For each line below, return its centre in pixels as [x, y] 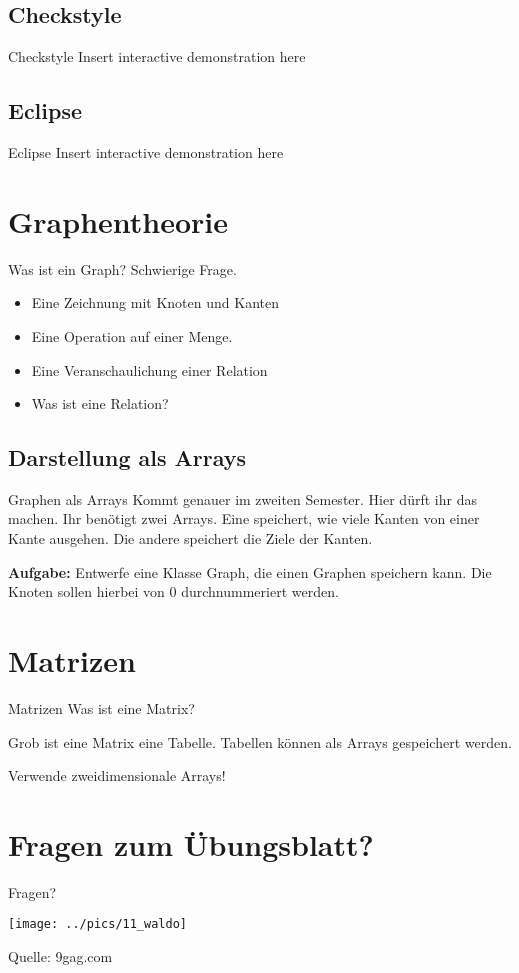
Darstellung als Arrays [127, 457]
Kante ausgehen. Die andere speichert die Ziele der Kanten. [190, 538]
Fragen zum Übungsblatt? [191, 843]
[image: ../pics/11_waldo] [97, 924]
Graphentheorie [118, 220]
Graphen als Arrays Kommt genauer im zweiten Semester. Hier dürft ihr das [242, 498]
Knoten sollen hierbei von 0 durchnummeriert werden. [173, 591]
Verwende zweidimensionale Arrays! [117, 775]
